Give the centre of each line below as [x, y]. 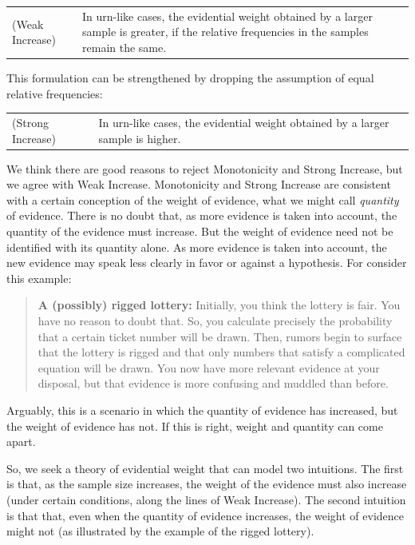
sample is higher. [140, 138]
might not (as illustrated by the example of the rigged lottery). [160, 531]
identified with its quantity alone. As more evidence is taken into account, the [197, 247]
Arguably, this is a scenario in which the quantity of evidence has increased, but [202, 410]
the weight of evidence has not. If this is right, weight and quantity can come [195, 426]
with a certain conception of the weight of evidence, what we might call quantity [203, 199]
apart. [21, 442]
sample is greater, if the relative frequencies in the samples [225, 32]
